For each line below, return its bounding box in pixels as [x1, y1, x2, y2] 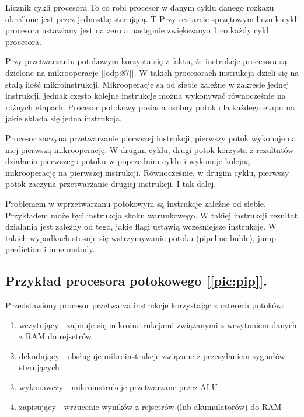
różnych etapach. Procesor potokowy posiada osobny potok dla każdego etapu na [5, 100, 295, 113]
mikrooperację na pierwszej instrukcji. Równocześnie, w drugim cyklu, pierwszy [5, 166, 289, 178]
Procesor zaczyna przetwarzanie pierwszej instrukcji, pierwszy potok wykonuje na [5, 131, 296, 144]
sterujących [19, 361, 60, 373]
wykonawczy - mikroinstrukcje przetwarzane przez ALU [19, 381, 218, 393]
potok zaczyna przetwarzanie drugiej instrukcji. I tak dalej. [5, 178, 216, 190]
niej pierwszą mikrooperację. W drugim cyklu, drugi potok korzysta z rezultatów [5, 143, 294, 155]
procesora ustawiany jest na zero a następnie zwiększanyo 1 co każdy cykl [5, 24, 269, 36]
